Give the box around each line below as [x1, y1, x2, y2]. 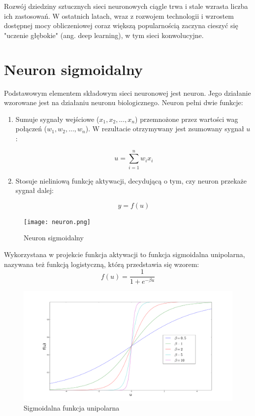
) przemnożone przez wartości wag [135, 113, 238, 124]
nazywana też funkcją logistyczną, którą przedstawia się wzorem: [4, 259, 199, 269]
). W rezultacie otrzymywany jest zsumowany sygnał [85, 123, 244, 134]
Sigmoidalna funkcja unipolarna [24, 403, 120, 413]
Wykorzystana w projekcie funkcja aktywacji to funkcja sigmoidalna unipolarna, [4, 249, 245, 260]
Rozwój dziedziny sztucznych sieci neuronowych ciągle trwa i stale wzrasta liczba [4, 1, 248, 11]
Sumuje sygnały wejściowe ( [15, 113, 99, 124]
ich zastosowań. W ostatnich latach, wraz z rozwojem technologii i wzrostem [4, 10, 234, 21]
